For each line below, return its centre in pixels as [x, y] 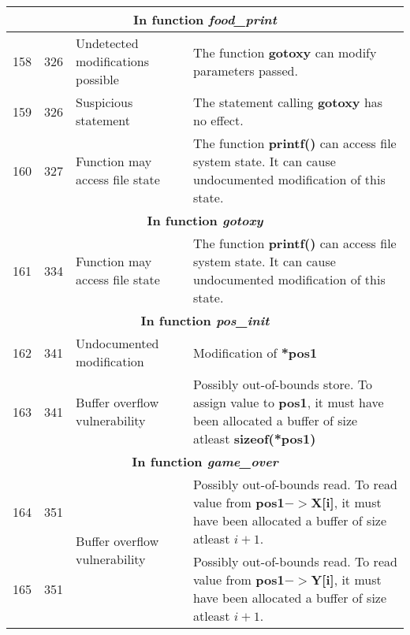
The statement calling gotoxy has [288, 102]
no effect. [218, 120]
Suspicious [104, 102]
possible [97, 79]
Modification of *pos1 [255, 352]
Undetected [107, 43]
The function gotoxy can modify [285, 52]
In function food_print [205, 19]
